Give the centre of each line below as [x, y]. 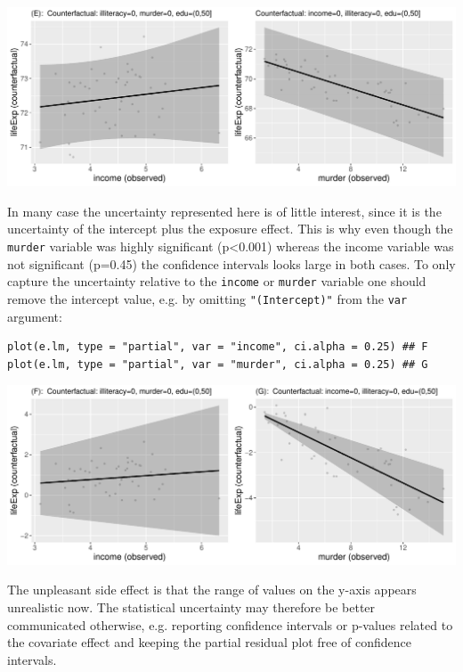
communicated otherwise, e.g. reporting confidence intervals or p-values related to [230, 624]
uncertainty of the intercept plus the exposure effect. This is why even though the [230, 229]
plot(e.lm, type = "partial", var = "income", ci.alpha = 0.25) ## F [218, 347]
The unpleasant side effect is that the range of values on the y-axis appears [212, 590]
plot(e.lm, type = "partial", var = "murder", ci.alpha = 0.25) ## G [218, 364]
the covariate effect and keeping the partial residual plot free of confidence [210, 642]
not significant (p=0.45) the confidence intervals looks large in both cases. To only [231, 263]
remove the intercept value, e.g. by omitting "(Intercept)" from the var [207, 298]
